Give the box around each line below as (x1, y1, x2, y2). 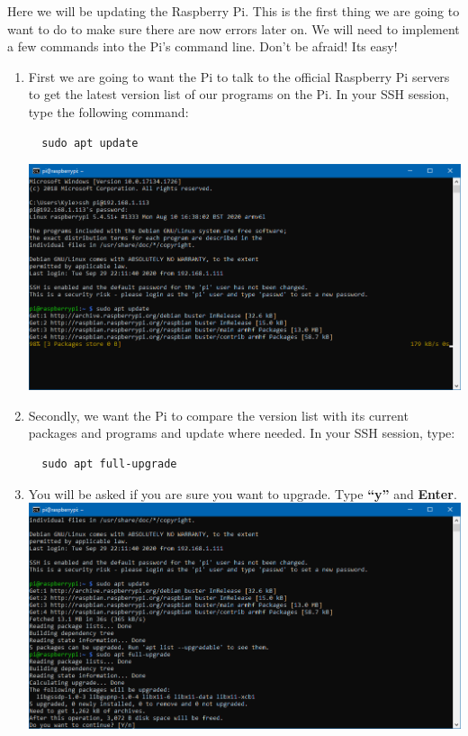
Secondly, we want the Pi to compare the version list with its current (28, 405, 409, 424)
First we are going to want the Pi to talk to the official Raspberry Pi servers (28, 67, 450, 86)
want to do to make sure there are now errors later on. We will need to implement (7, 19, 460, 38)
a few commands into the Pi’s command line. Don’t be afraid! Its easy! (7, 37, 398, 56)
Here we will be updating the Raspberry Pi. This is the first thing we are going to (7, 2, 460, 20)
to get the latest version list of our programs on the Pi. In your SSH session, (28, 85, 449, 104)
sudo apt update (41, 136, 139, 150)
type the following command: (28, 102, 189, 121)
